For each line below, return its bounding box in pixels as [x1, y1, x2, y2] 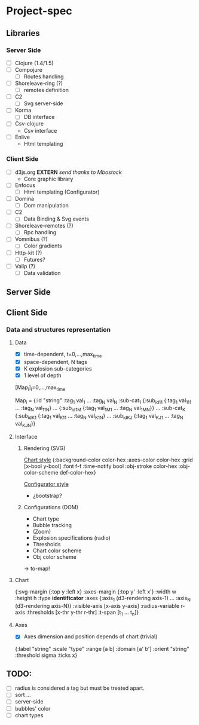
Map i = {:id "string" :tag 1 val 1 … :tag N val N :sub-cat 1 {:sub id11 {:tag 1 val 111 [14, 396, 192, 405]
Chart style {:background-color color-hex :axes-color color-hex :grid [23, 456, 193, 463]
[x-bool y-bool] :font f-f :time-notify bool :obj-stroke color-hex [23, 462, 177, 470]
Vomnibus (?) [14, 235, 48, 243]
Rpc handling [23, 229, 57, 236]
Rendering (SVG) [23, 444, 66, 452]
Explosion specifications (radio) [32, 534, 111, 542]
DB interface [23, 114, 55, 121]
